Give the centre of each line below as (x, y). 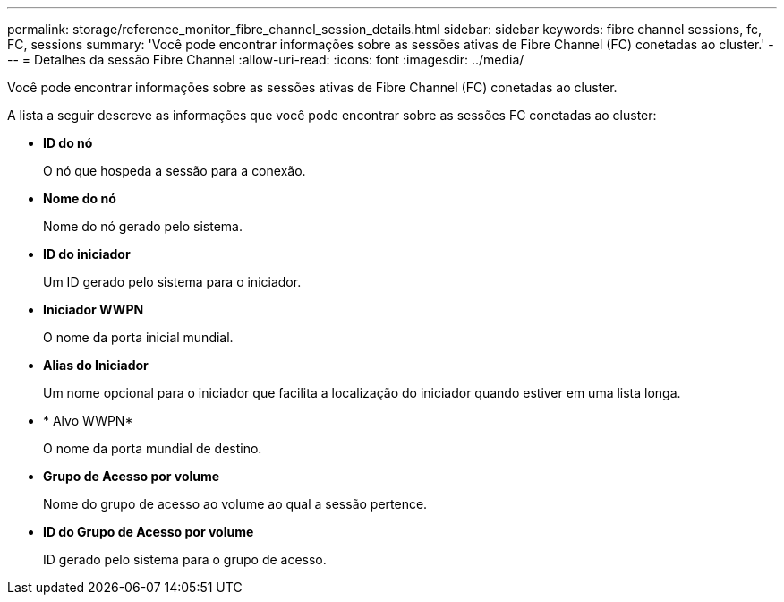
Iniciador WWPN (94, 310)
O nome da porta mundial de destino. (153, 448)
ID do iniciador (87, 254)
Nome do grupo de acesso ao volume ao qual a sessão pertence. (235, 504)
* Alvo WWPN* (88, 421)
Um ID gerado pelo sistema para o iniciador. (172, 282)
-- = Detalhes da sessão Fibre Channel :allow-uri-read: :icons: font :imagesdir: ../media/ (266, 60)
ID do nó (68, 143)
